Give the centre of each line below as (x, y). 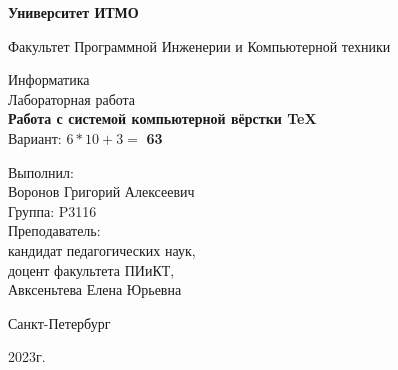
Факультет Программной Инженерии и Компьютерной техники (199, 45)
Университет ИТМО (73, 12)
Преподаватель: (54, 230)
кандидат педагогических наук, (102, 249)
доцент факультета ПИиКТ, (91, 269)
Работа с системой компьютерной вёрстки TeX (162, 118)
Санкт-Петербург (59, 322)
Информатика (49, 79)
